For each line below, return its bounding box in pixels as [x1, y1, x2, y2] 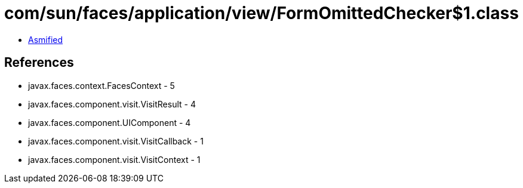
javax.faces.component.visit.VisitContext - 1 [28, 154, 201, 165]
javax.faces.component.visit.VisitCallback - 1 [28, 135, 204, 146]
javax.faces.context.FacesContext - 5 [28, 80, 175, 91]
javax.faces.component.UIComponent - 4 [28, 117, 191, 128]
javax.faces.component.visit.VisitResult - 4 [28, 98, 196, 109]
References [4, 55, 74, 70]
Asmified [28, 34, 63, 45]
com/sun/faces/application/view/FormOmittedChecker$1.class [4, 3, 519, 23]
